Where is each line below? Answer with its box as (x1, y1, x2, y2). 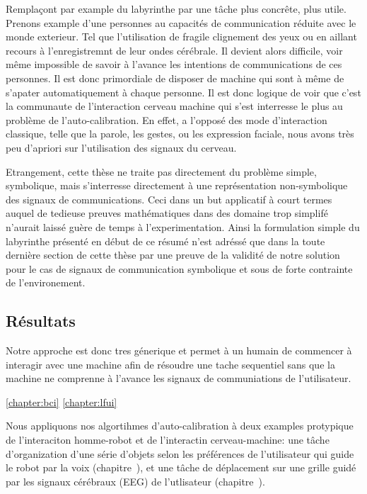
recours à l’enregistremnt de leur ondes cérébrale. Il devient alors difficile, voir (6, 43, 343, 57)
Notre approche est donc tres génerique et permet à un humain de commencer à (6, 343, 352, 358)
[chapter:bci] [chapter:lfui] (6, 394, 117, 409)
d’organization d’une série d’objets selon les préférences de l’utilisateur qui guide (6, 446, 354, 461)
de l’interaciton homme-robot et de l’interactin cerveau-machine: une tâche (6, 432, 330, 447)
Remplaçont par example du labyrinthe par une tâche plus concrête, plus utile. (6, 1, 346, 16)
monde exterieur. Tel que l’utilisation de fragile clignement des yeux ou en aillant (6, 29, 357, 44)
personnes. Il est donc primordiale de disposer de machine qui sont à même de (6, 70, 344, 85)
